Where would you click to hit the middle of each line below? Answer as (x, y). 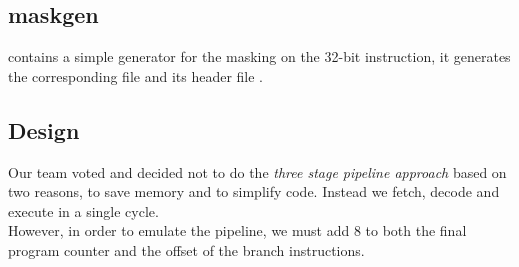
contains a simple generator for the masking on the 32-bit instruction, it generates (259, 56)
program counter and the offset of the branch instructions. (186, 249)
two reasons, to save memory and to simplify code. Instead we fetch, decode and (254, 191)
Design (44, 129)
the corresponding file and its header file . (136, 75)
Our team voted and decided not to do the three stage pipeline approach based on (257, 171)
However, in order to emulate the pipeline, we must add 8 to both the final (237, 230)
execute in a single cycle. (83, 210)
